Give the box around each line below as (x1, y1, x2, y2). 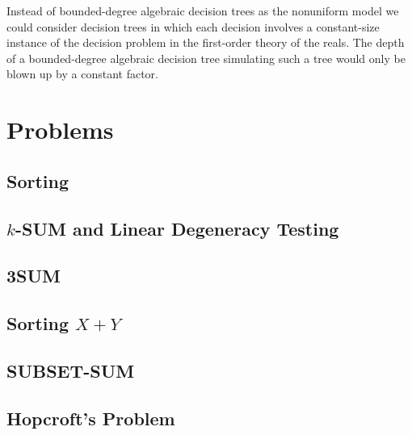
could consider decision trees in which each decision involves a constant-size (6, 18, 380, 35)
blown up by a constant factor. (6, 65, 158, 82)
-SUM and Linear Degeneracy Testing (15, 215, 339, 241)
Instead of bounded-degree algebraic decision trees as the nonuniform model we (6, 2, 399, 19)
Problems (6, 113, 114, 146)
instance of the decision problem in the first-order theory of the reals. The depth (6, 34, 405, 51)
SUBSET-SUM (6, 358, 135, 383)
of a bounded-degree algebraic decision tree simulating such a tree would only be (6, 49, 406, 66)
